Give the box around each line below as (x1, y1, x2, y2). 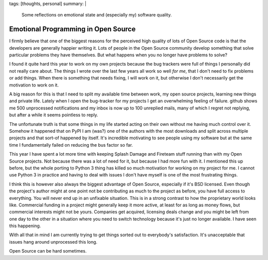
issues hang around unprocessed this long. (9, 239, 98, 245)
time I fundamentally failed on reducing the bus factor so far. (9, 142, 134, 148)
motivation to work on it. (9, 82, 59, 88)
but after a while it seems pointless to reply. (9, 112, 99, 118)
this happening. (9, 223, 41, 229)
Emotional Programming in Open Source (9, 25, 136, 33)
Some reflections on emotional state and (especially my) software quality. (21, 12, 172, 18)
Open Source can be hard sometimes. (9, 248, 87, 254)
